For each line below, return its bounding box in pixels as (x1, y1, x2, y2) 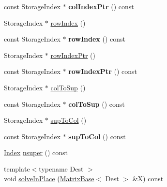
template (4, 163, 30, 173)
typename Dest (39, 163, 84, 173)
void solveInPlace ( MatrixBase (4, 173, 94, 183)
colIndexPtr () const (68, 1, 134, 11)
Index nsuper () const (4, 147, 68, 158)
